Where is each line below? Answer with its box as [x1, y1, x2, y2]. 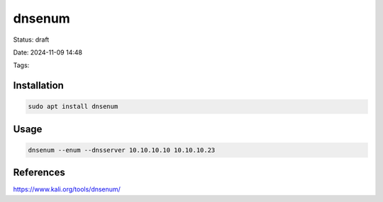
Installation [13, 80, 64, 92]
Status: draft [13, 35, 50, 44]
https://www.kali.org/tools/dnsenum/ [13, 185, 121, 194]
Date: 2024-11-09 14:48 [13, 48, 83, 57]
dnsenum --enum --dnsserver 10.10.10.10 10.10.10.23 [28, 145, 216, 154]
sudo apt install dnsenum [28, 102, 118, 111]
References [13, 167, 65, 179]
